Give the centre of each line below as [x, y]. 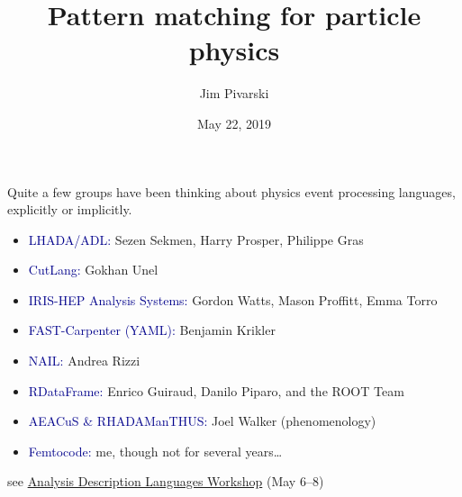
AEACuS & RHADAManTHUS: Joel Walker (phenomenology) [202, 421]
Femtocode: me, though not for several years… [155, 451]
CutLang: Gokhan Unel [93, 270]
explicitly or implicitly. [70, 209]
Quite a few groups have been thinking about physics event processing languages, [231, 191]
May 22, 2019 [234, 123]
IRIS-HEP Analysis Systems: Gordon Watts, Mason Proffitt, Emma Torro [233, 299]
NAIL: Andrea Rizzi [84, 361]
